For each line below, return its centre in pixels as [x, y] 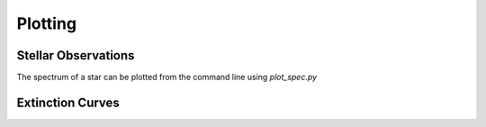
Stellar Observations [76, 55]
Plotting [46, 23]
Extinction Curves [68, 102]
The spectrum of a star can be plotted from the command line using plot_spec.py [167, 77]
